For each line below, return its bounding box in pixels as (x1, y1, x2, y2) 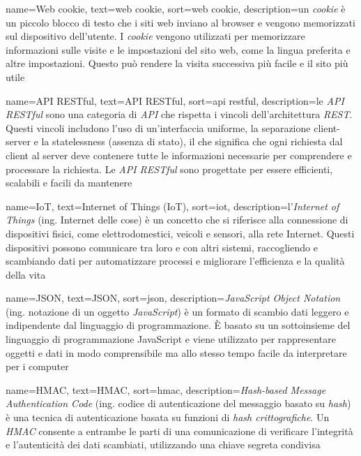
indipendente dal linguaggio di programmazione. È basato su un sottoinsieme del (6, 318, 351, 332)
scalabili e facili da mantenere (6, 175, 132, 190)
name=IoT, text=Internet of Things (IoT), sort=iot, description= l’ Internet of (6, 198, 339, 213)
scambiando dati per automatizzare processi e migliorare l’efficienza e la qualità (6, 253, 345, 268)
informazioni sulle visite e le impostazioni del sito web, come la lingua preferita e (6, 42, 351, 57)
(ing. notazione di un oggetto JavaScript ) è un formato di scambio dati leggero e (6, 304, 349, 318)
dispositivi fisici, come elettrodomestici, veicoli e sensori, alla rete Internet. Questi (6, 226, 355, 240)
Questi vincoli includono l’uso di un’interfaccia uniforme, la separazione (6, 120, 311, 135)
